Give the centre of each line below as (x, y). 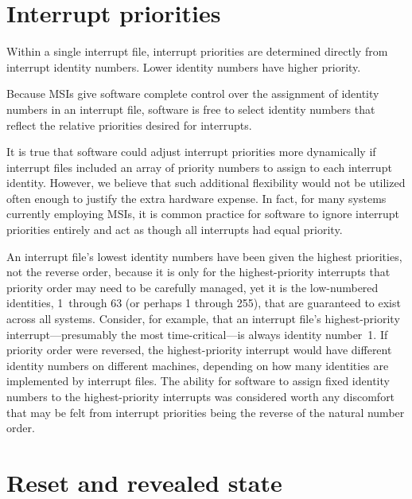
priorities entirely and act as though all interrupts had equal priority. (175, 230)
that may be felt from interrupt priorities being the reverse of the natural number (206, 412)
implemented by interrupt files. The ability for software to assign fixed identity (198, 381)
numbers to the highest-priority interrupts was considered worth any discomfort (201, 396)
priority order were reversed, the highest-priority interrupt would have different (199, 350)
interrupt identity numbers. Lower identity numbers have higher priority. (184, 66)
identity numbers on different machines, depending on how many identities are (198, 365)
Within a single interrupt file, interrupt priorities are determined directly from (197, 51)
